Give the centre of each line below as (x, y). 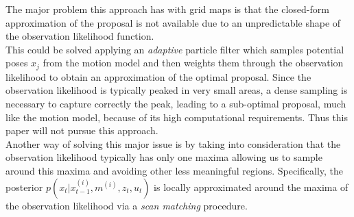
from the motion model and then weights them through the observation (193, 63)
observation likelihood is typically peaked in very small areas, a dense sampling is (177, 90)
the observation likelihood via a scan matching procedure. (127, 205)
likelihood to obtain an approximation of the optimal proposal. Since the (158, 76)
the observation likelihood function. (80, 36)
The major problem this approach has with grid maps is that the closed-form (167, 9)
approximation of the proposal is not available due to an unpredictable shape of (173, 22)
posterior (24, 187)
